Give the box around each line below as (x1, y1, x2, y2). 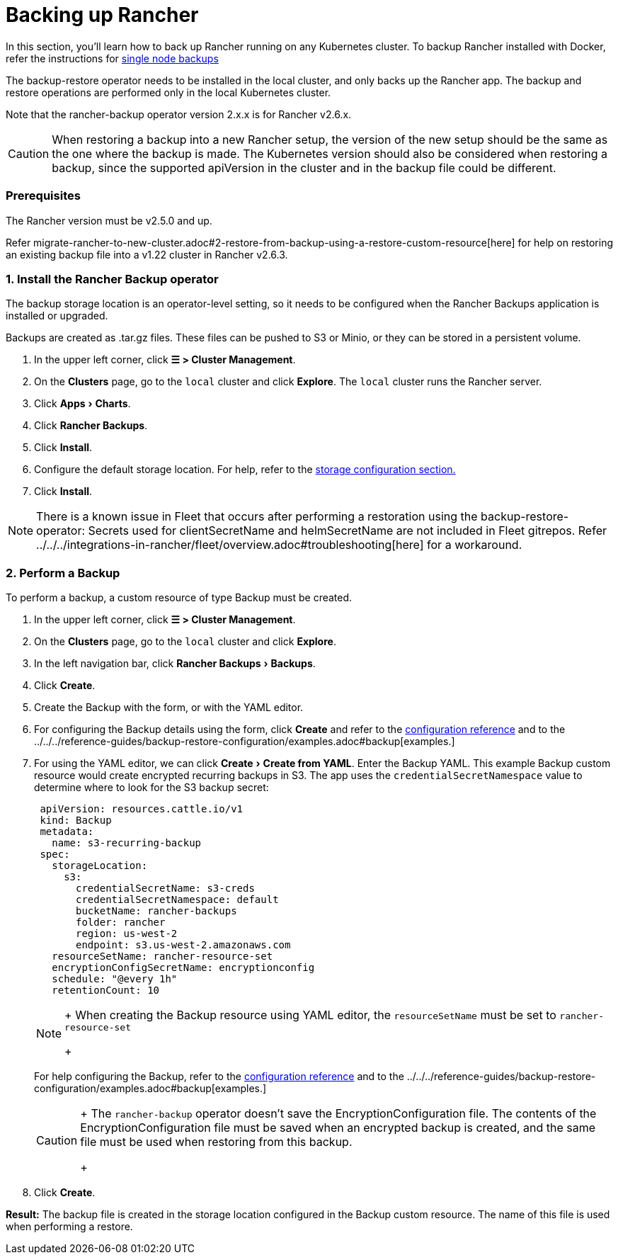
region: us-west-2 (76, 928, 178, 939)
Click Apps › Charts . (34, 397, 131, 410)
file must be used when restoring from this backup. (80, 1135, 353, 1149)
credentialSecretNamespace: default (76, 894, 279, 905)
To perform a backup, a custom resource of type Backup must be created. (6, 591, 353, 603)
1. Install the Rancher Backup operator (6, 271, 219, 286)
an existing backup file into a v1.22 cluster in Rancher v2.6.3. (6, 248, 288, 261)
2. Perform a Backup (6, 565, 120, 580)
